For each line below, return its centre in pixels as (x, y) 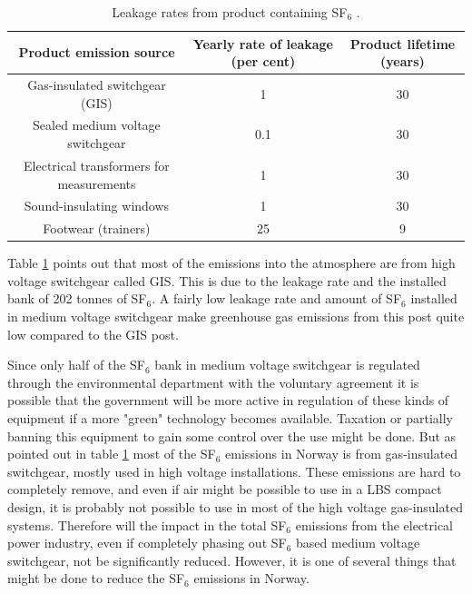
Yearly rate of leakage (263, 43)
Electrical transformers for (97, 165)
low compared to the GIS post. (93, 334)
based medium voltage (358, 543)
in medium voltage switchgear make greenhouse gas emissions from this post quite (236, 317)
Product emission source (97, 52)
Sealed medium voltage (97, 125)
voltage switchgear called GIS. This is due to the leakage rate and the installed (227, 280)
